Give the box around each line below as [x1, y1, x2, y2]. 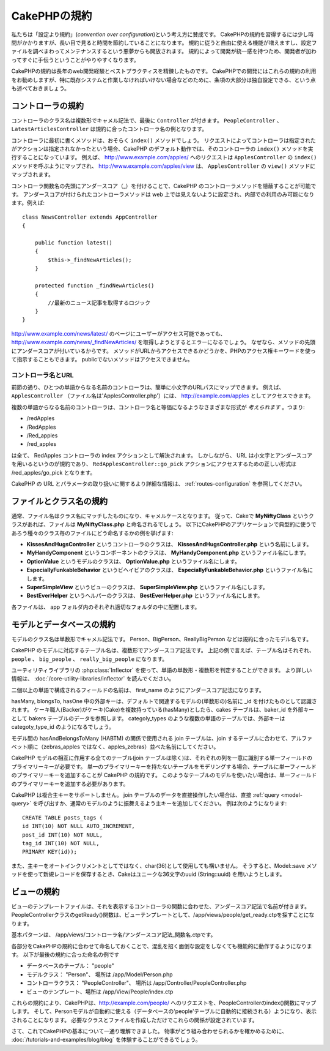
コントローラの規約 [11, 100, 84, 111]
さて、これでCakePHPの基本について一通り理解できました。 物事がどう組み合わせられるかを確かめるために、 [11, 1028, 287, 1035]
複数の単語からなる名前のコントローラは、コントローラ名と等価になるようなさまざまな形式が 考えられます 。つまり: [11, 403, 305, 410]
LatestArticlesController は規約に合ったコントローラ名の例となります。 [11, 126, 208, 133]
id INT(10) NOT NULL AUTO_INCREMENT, [22, 823, 136, 830]
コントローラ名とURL [11, 371, 74, 379]
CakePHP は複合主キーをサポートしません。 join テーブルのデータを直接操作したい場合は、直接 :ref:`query [11, 791, 280, 799]
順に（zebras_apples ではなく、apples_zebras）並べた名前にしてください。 [27, 743, 219, 750]
